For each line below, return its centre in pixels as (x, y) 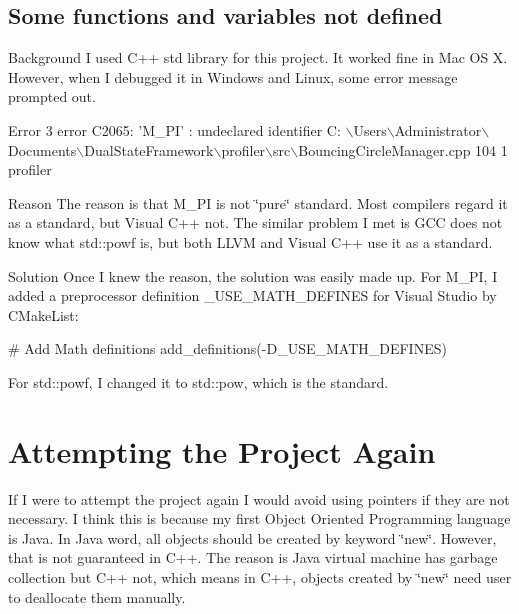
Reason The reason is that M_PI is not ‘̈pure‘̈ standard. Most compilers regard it (258, 202)
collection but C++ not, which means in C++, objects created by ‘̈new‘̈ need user (260, 577)
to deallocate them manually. (97, 596)
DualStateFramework (149, 149)
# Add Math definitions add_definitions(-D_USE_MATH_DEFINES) (227, 348)
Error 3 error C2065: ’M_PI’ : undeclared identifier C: (174, 129)
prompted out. (52, 96)
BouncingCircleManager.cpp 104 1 (403, 149)
